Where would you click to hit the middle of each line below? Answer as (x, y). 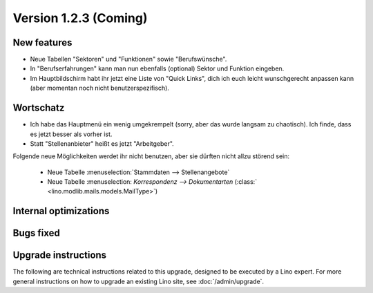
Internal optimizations (61, 211)
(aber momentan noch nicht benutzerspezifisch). (99, 88)
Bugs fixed (36, 233)
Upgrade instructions (60, 255)
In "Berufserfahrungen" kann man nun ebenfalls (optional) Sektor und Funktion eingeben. (157, 68)
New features (42, 42)
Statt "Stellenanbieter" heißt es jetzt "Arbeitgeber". (102, 143)
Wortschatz (39, 108)
